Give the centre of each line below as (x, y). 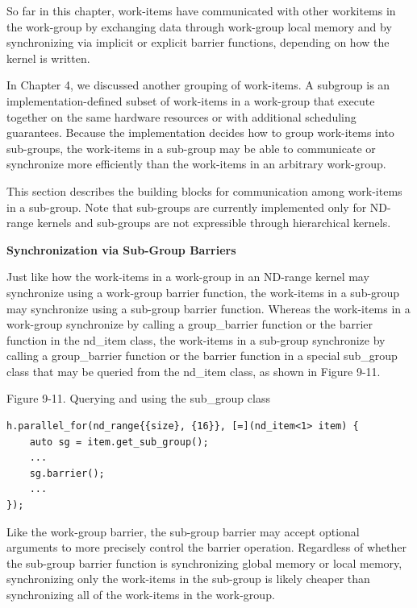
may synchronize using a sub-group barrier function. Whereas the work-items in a (208, 308)
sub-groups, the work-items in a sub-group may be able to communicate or (191, 148)
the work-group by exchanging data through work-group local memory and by (199, 26)
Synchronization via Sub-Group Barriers (121, 249)
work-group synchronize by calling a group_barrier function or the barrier (190, 324)
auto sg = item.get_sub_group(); (119, 442)
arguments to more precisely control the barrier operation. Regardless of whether (206, 547)
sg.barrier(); (67, 473)
